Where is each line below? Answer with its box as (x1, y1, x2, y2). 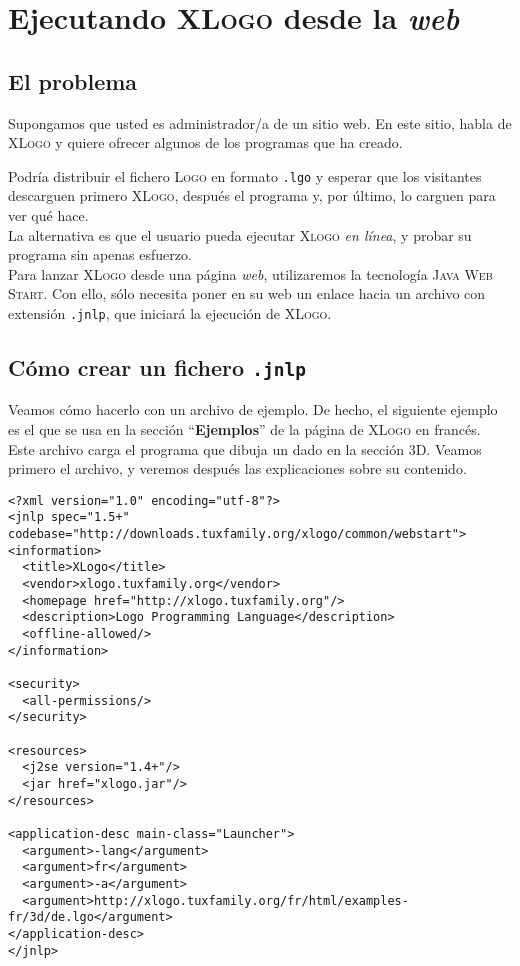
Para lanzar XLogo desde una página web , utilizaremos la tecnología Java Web (8, 263, 493, 284)
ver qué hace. (8, 205, 89, 226)
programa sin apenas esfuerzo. (8, 244, 192, 265)
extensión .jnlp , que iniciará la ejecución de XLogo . (8, 302, 332, 323)
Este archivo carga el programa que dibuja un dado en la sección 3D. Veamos (8, 438, 482, 459)
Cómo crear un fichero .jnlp (8, 352, 306, 383)
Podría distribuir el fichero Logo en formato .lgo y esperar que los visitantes (8, 165, 482, 186)
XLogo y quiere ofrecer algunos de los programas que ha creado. (8, 132, 403, 153)
